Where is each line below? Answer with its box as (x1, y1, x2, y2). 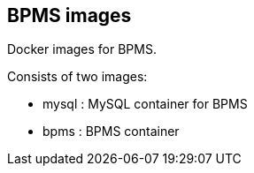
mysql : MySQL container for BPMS (42, 96, 248, 112)
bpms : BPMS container (42, 124, 180, 139)
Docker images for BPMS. (7, 41, 157, 57)
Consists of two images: (7, 69, 148, 85)
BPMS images (7, 4, 132, 26)
